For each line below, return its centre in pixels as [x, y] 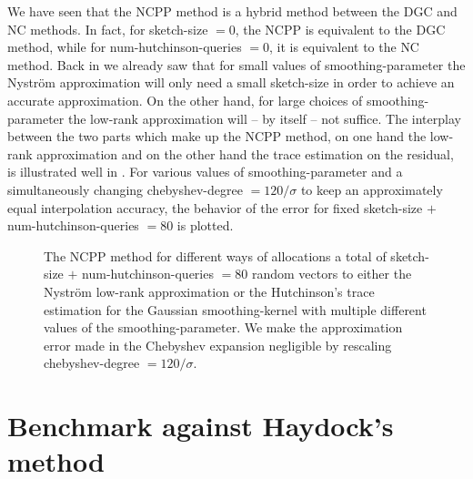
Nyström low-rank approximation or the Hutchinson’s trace [209, 291]
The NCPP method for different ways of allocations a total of [215, 255]
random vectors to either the [332, 274]
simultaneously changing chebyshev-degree [125, 189]
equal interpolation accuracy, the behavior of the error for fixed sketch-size [215, 207]
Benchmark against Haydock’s [201, 426]
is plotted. [205, 225]
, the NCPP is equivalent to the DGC [340, 29]
